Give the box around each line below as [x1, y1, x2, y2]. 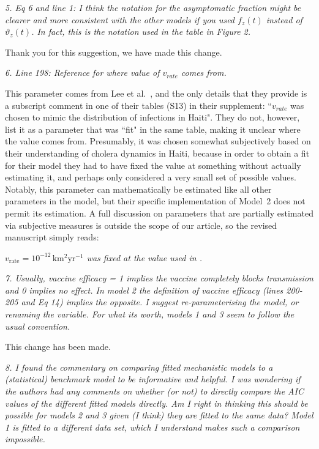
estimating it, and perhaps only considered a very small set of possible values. [5, 171, 296, 184]
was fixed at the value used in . [86, 251, 202, 264]
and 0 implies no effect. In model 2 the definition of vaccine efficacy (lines [5, 283, 283, 296]
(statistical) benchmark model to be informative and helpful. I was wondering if [5, 373, 301, 385]
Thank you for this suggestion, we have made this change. [5, 45, 222, 58]
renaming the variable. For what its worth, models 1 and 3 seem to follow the [5, 308, 295, 321]
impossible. [5, 432, 45, 445]
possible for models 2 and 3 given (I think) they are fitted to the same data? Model [5, 409, 313, 421]
